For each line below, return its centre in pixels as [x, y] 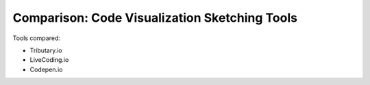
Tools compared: [37, 38]
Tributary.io [46, 50]
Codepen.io [46, 69]
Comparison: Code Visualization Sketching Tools [155, 18]
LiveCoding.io [49, 60]
